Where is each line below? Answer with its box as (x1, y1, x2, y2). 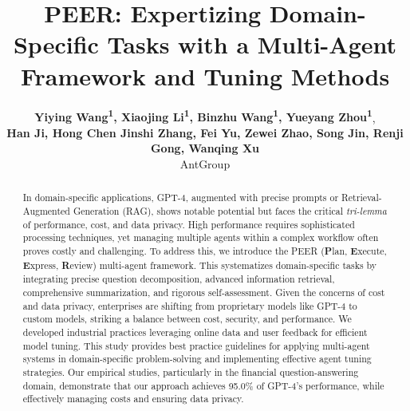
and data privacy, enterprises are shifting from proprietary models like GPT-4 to (22, 298, 357, 312)
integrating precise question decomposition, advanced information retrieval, (22, 272, 335, 286)
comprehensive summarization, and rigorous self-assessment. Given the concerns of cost (22, 285, 385, 298)
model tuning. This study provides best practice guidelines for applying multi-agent (22, 338, 370, 352)
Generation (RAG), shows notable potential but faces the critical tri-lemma (73, 204, 387, 217)
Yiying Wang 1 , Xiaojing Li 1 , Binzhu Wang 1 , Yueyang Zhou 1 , (34, 106, 376, 125)
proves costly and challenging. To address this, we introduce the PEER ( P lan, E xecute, (22, 243, 387, 258)
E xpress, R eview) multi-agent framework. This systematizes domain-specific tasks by (22, 258, 377, 272)
